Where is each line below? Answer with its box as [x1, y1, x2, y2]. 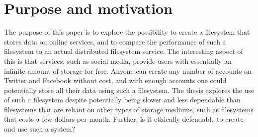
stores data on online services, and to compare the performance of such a [4, 36, 226, 46]
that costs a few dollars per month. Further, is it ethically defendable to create [4, 114, 244, 124]
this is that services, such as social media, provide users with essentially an [4, 55, 232, 66]
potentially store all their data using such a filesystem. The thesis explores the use [4, 85, 255, 95]
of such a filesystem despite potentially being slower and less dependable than [4, 94, 241, 105]
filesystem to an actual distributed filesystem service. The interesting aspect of [4, 46, 243, 56]
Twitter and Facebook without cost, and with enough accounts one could [4, 75, 227, 86]
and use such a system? [4, 124, 75, 134]
